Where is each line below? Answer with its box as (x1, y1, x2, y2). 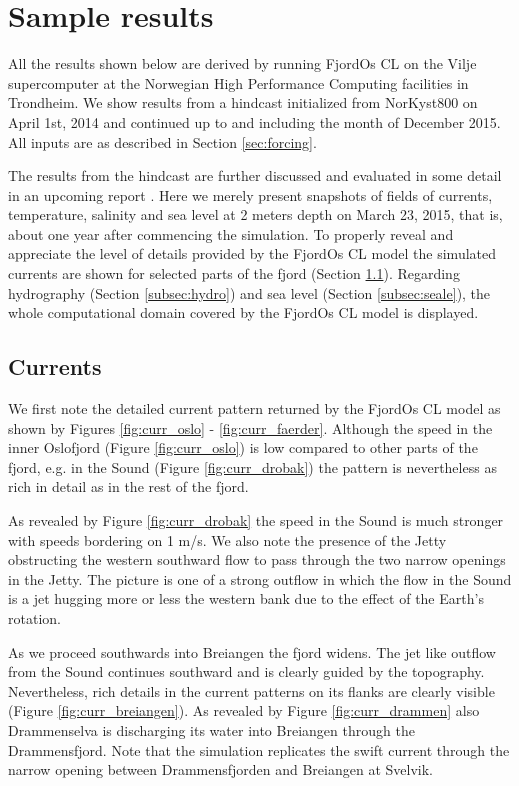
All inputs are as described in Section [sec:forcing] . (8, 131, 317, 152)
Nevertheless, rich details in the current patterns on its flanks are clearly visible (8, 680, 495, 701)
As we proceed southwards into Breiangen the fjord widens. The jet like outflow (8, 641, 496, 662)
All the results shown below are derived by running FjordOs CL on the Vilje (8, 53, 477, 74)
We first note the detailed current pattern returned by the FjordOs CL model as (8, 398, 501, 419)
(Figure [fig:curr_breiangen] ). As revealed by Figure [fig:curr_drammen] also (8, 700, 480, 721)
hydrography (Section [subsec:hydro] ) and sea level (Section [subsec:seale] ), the (8, 282, 491, 303)
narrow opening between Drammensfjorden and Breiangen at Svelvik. (8, 759, 433, 780)
